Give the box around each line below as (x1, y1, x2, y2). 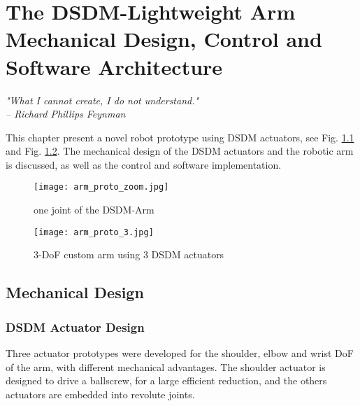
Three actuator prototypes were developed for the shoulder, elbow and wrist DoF (6, 345, 354, 360)
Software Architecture (6, 52, 223, 80)
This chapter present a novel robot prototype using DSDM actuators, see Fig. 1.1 (6, 129, 354, 144)
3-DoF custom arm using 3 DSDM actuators (34, 247, 224, 262)
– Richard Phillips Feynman (6, 106, 126, 121)
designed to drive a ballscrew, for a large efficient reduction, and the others (6, 373, 327, 388)
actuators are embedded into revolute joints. (6, 386, 195, 401)
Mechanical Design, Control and (6, 24, 322, 53)
